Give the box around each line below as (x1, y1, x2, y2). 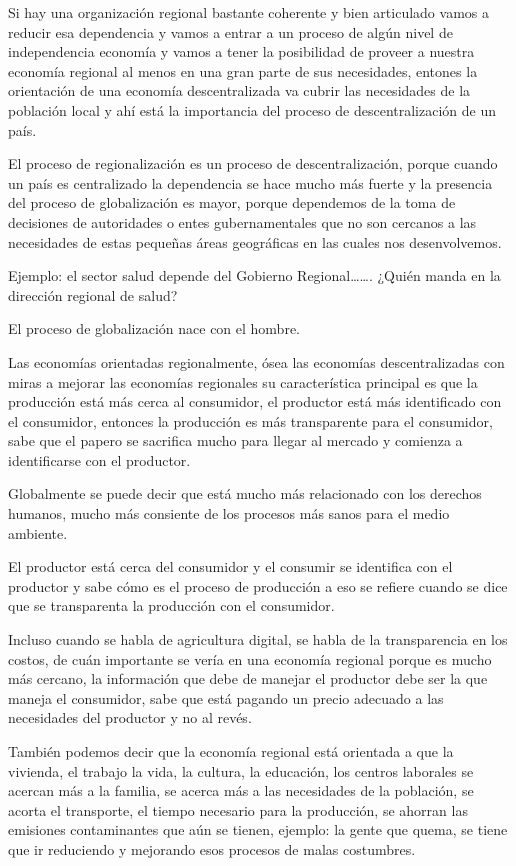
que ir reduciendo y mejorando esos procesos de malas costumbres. (8, 838, 416, 859)
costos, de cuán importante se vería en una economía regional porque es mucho (8, 648, 492, 669)
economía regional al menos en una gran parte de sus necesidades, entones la (8, 60, 478, 81)
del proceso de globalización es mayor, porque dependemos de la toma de (8, 192, 456, 213)
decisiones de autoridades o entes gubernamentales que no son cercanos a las (8, 211, 477, 232)
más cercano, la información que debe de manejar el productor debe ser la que (8, 668, 488, 689)
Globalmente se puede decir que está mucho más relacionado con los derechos (8, 483, 482, 504)
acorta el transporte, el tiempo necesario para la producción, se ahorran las (8, 799, 468, 820)
